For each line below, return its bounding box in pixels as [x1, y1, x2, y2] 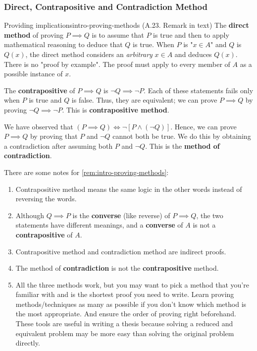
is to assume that [92, 29, 144, 40]
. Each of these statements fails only [144, 85, 254, 95]
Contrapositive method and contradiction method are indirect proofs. [15, 246, 226, 256]
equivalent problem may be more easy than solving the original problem [15, 328, 234, 338]
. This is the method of [145, 140, 220, 151]
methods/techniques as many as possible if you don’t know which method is [15, 298, 247, 309]
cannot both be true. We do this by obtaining [112, 131, 251, 141]
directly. [15, 338, 40, 348]
